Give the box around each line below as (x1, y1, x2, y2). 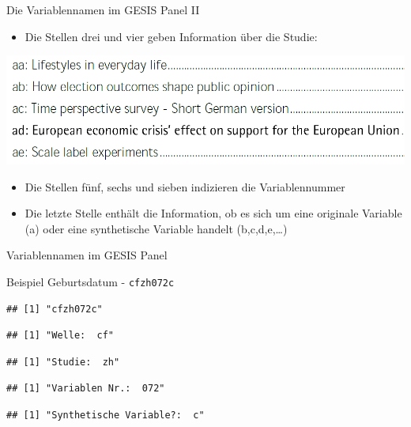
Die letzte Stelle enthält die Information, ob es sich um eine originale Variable (25, 205, 402, 221)
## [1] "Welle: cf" (6, 330, 115, 342)
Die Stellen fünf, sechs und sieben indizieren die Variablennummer (25, 178, 345, 195)
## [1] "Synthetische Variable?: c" (6, 409, 205, 421)
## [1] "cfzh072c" (6, 303, 103, 315)
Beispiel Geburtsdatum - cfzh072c (6, 273, 175, 289)
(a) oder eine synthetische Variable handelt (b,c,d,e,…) (25, 220, 288, 236)
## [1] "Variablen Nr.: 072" (6, 383, 165, 395)
